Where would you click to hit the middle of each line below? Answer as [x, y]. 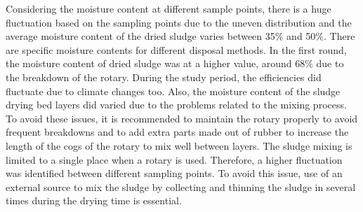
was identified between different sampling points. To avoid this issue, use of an [174, 173]
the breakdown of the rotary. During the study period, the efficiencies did [164, 77]
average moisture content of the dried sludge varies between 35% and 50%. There [180, 36]
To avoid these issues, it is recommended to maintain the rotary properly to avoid [182, 118]
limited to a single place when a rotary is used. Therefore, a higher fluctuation [174, 159]
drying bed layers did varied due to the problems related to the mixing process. [176, 105]
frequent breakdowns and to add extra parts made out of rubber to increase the [177, 132]
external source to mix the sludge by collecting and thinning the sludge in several [181, 186]
